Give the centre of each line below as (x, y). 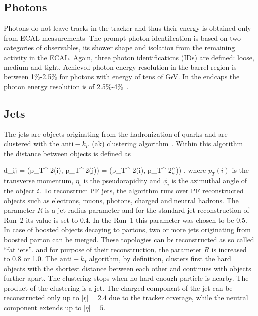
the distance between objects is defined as (67, 153)
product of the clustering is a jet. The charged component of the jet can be (118, 287)
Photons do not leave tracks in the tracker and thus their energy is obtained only (128, 28)
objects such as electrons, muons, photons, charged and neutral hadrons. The (121, 200)
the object (19, 190)
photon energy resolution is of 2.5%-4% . (66, 86)
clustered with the (32, 144)
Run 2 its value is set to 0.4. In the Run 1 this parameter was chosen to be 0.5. (126, 220)
